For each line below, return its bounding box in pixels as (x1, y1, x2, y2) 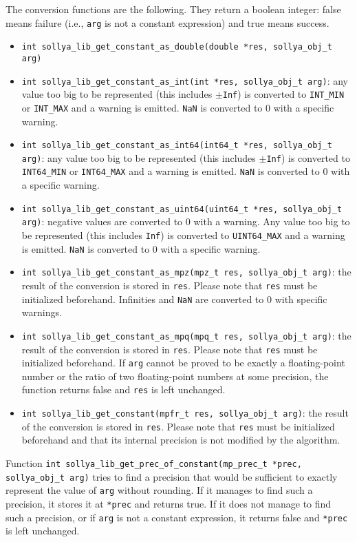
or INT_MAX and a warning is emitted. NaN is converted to (21, 100, 263, 114)
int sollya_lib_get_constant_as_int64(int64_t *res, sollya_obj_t (21, 140, 332, 151)
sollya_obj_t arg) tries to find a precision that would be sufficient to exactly (6, 469, 338, 483)
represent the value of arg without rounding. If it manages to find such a (6, 483, 313, 497)
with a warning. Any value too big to (193, 214, 350, 229)
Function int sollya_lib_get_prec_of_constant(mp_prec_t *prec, (6, 456, 302, 470)
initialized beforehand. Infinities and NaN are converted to (21, 291, 264, 306)
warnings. (21, 305, 62, 320)
